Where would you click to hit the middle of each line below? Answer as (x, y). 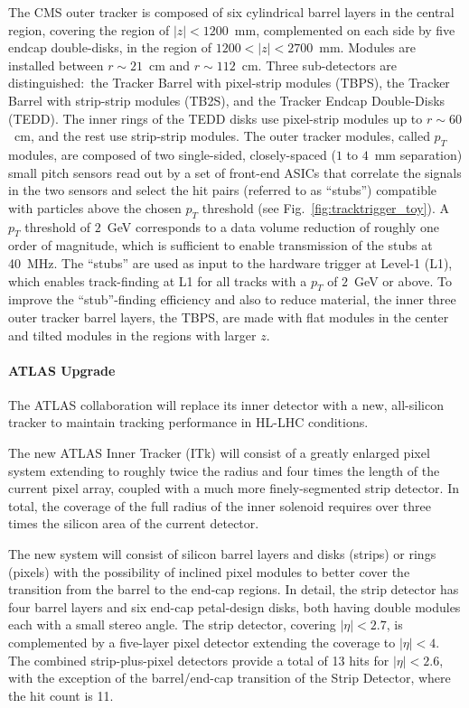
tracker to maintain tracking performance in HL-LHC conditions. (188, 422)
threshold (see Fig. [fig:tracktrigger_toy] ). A (325, 207)
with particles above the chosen (95, 207)
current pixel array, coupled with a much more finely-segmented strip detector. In (234, 488)
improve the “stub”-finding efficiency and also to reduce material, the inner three (232, 299)
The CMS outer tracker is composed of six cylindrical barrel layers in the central (231, 12)
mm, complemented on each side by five (345, 29)
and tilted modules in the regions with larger (132, 335)
